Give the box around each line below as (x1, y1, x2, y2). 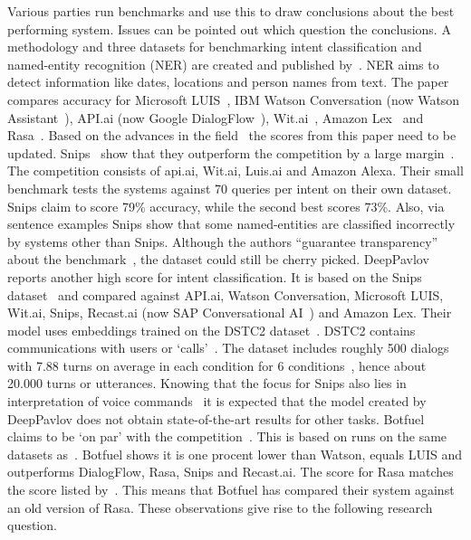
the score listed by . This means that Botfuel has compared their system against (7, 480, 455, 499)
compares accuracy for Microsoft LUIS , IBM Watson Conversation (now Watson (7, 90, 460, 109)
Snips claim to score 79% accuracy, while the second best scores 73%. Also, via (7, 196, 445, 215)
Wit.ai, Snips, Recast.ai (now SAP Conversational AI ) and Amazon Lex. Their (7, 303, 452, 322)
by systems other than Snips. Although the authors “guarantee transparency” (7, 232, 438, 251)
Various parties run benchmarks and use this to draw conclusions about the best (7, 2, 455, 20)
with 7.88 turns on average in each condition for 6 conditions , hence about (7, 355, 427, 374)
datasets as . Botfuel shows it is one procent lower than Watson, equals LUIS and (7, 444, 462, 463)
